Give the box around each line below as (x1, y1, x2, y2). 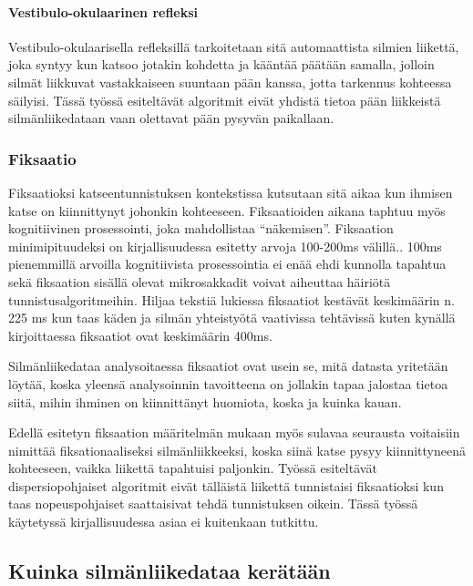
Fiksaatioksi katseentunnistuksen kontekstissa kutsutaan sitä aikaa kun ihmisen (8, 182, 453, 201)
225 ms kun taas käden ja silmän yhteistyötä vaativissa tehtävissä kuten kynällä (8, 308, 456, 327)
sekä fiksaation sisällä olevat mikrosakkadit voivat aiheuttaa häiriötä (8, 272, 391, 291)
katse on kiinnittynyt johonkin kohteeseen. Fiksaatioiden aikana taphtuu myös (8, 200, 446, 220)
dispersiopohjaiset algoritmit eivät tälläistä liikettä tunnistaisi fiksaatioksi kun (8, 476, 444, 495)
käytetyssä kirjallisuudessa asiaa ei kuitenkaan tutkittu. (8, 512, 319, 531)
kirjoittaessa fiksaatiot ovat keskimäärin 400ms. (8, 325, 272, 344)
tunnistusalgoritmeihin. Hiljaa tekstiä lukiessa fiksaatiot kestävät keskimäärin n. (8, 290, 455, 309)
